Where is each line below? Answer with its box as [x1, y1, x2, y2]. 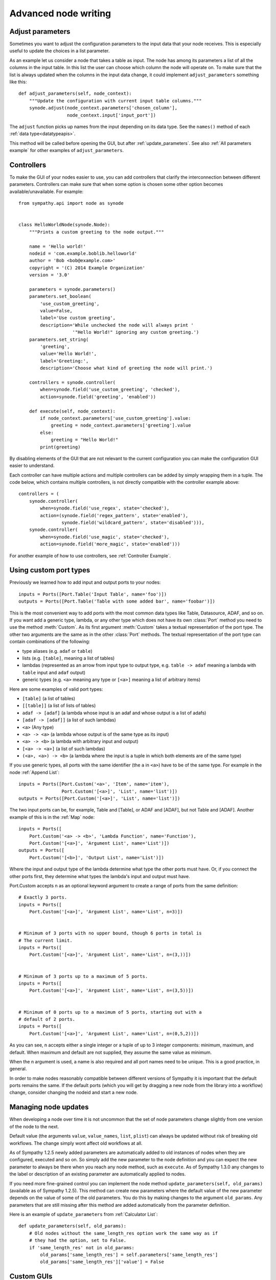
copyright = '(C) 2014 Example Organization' [29, 265, 146, 271]
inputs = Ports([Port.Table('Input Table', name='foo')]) [18, 591, 167, 597]
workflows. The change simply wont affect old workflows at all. [9, 1140, 143, 1146]
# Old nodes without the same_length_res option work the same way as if [29, 1230, 218, 1236]
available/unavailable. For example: [9, 188, 84, 195]
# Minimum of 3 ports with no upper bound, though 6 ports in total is [18, 930, 202, 936]
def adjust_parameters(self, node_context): [18, 91, 132, 97]
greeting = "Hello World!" [51, 437, 119, 443]
